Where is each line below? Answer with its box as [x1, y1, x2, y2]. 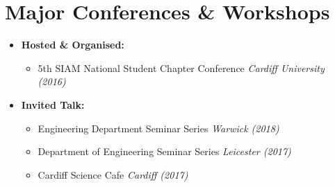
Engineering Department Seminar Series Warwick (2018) [38, 121, 279, 135]
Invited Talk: [21, 97, 85, 112]
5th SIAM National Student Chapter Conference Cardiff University [38, 60, 325, 75]
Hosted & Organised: [21, 37, 124, 52]
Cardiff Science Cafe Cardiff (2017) [38, 167, 188, 181]
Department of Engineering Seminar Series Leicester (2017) [38, 144, 291, 159]
